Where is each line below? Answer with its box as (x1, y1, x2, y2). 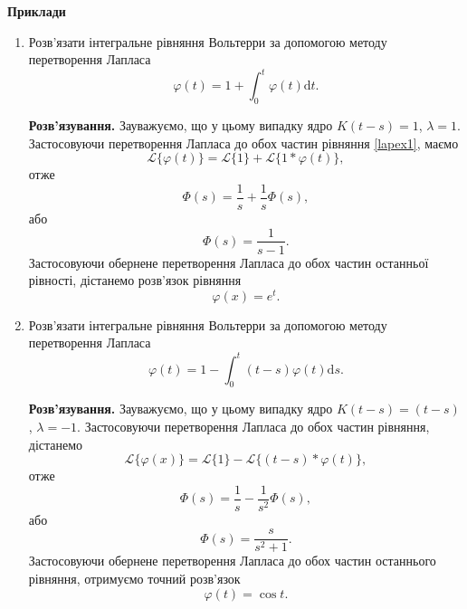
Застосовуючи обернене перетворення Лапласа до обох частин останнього (28, 551, 436, 570)
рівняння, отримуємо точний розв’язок (28, 569, 241, 588)
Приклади (7, 2, 66, 20)
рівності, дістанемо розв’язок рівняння (28, 271, 242, 290)
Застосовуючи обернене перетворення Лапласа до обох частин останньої (28, 252, 429, 271)
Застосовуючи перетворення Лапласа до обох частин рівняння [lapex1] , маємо (28, 133, 459, 152)
